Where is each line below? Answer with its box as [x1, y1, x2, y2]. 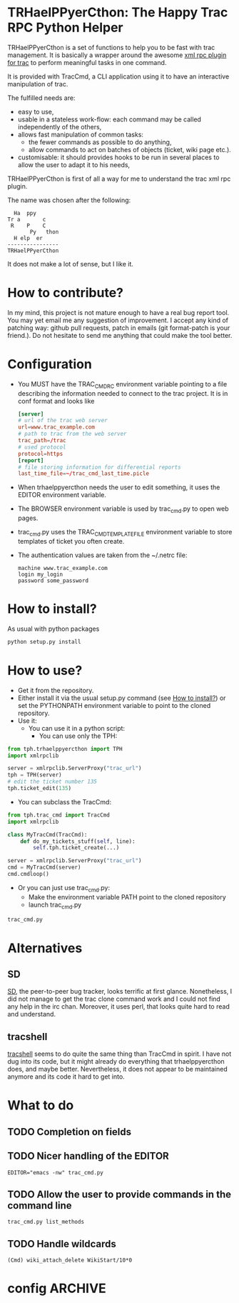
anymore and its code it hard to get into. [7, 1072, 125, 1081]
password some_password [17, 576, 89, 584]
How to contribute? [7, 285, 123, 301]
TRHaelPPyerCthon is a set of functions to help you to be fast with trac [7, 43, 215, 51]
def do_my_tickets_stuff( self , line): [20, 837, 136, 845]
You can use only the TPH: [39, 732, 118, 740]
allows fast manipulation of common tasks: [17, 130, 144, 139]
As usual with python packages [7, 624, 100, 633]
